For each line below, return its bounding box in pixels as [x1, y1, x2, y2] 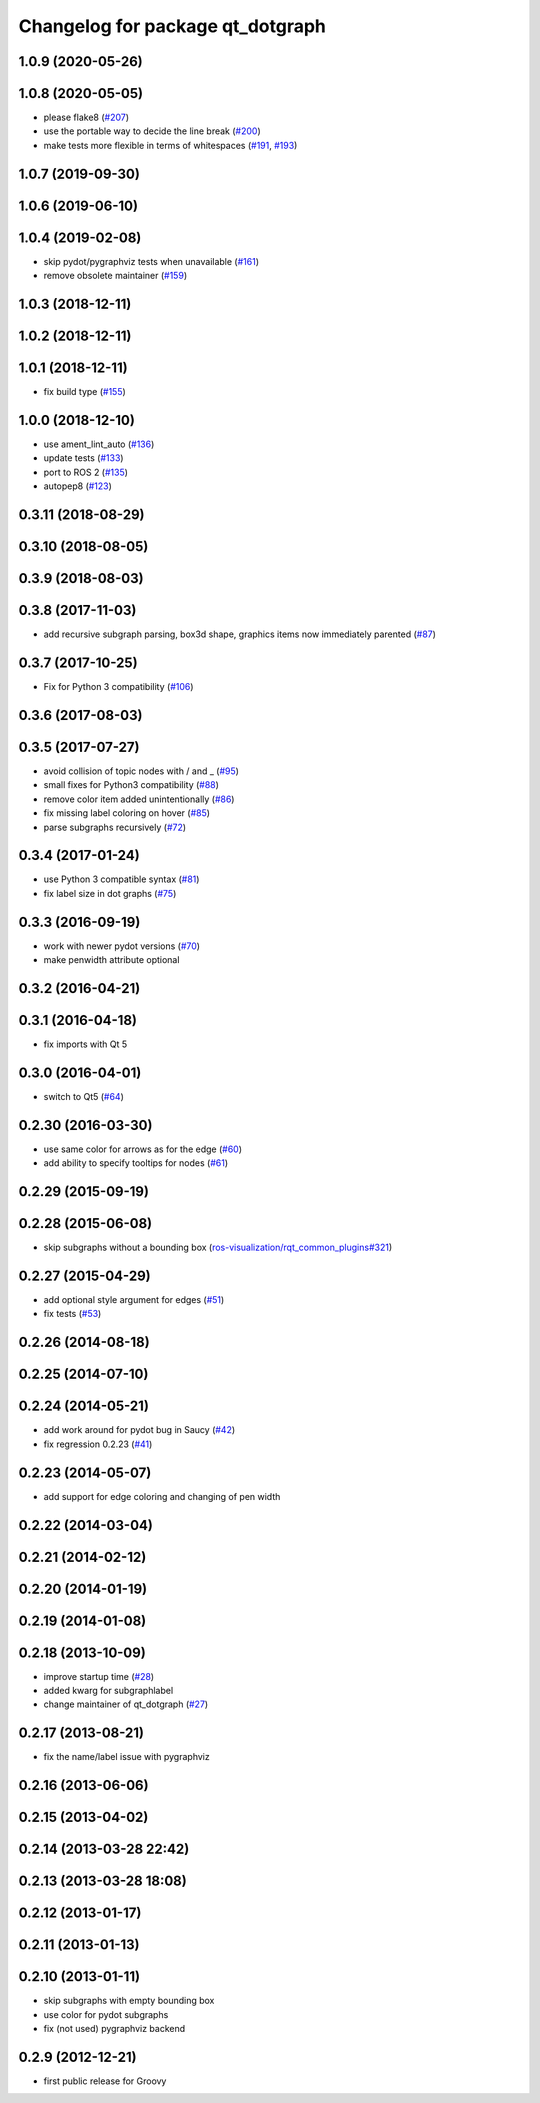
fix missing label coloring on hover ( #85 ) [43, 807, 210, 819]
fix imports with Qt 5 [43, 1038, 128, 1050]
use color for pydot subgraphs [43, 2008, 169, 2020]
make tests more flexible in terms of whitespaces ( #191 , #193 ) [43, 139, 298, 151]
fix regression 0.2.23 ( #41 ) [43, 1438, 153, 1450]
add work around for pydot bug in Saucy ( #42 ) [43, 1424, 236, 1436]
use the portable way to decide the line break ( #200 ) [43, 125, 262, 137]
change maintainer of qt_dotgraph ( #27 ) [43, 1698, 209, 1710]
